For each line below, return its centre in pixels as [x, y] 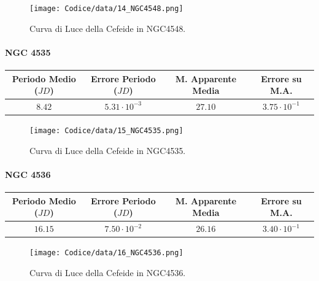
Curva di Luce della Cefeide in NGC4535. [108, 150]
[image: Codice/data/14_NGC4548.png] [106, 9]
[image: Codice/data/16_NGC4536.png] [106, 253]
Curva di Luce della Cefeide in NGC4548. [108, 28]
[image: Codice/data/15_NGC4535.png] [106, 131]
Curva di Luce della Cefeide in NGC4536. [108, 272]
